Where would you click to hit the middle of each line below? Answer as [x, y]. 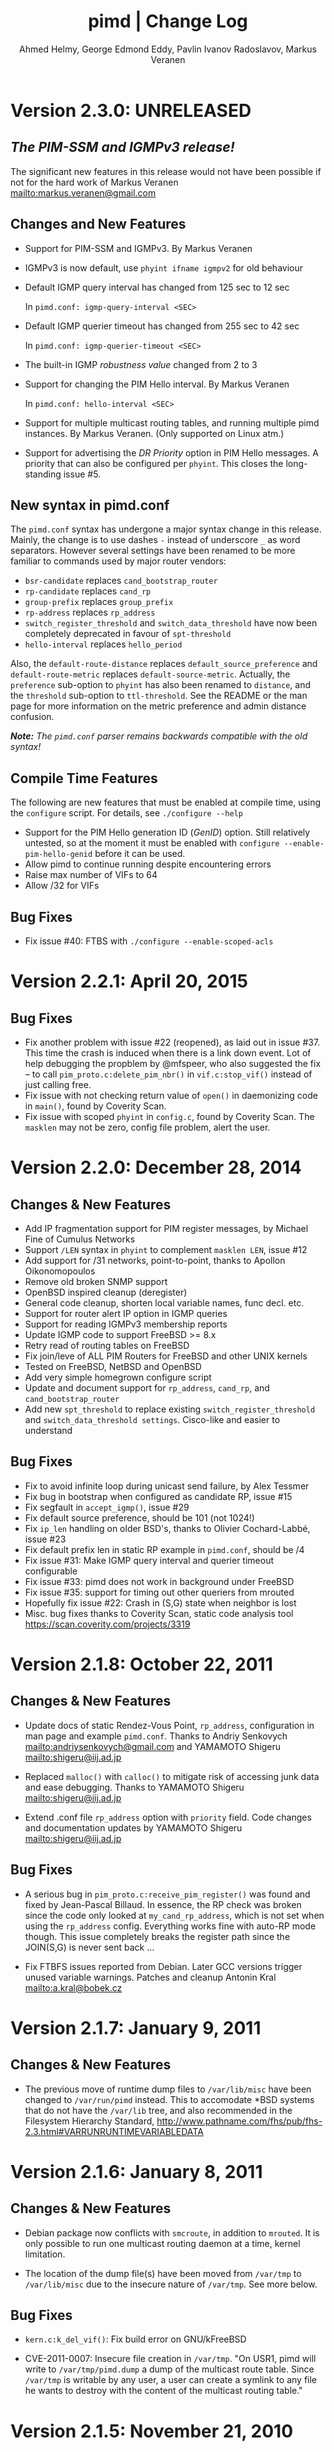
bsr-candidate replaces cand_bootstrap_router [121, 581]
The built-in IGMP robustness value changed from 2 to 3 [141, 364]
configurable [51, 1571]
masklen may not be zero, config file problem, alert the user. [147, 1127]
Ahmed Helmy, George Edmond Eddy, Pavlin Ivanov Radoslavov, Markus [168, 49]
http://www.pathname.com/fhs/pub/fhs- [239, 2121]
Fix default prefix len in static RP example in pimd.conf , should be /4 [164, 1549]
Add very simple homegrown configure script [118, 1377]
